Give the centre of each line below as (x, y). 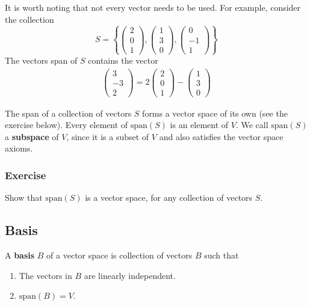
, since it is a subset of (108, 136)
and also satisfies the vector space (221, 136)
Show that (24, 197)
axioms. (19, 148)
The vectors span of (41, 60)
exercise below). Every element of (67, 125)
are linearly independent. (130, 275)
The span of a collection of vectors (68, 113)
